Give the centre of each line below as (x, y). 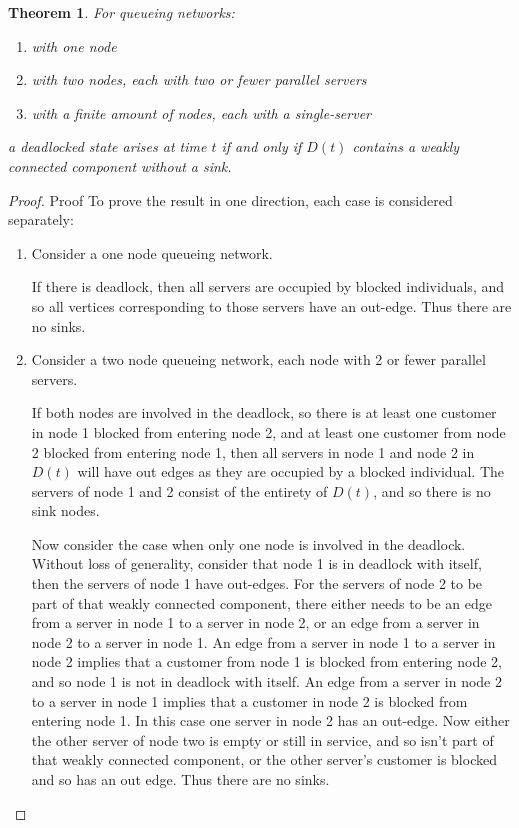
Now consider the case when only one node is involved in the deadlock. (248, 543)
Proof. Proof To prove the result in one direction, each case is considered (230, 199)
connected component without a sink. (120, 165)
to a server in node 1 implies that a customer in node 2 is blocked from (249, 700)
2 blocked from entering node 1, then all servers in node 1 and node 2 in (253, 451)
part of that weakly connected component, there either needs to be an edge (262, 602)
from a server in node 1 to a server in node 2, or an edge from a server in (255, 622)
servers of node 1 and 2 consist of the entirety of (179, 490)
